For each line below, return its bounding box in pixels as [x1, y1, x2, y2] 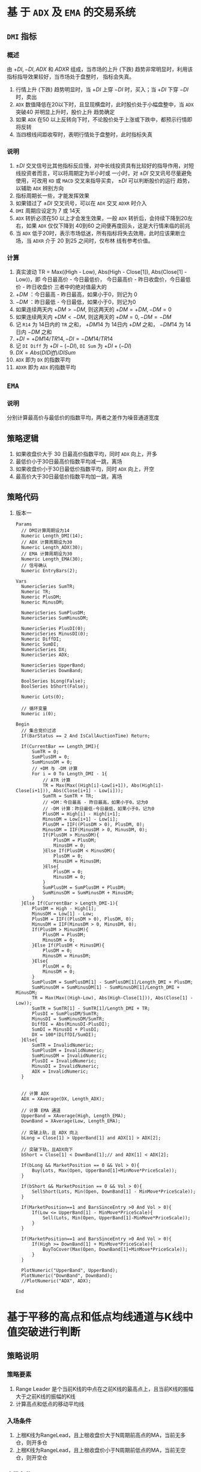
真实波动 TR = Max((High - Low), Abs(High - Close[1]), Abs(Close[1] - [15, 268, 187, 276]
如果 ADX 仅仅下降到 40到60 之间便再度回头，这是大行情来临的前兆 [26, 222, 191, 229]
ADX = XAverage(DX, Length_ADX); [21, 1095, 105, 1102]
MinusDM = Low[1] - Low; [31, 910, 94, 916]
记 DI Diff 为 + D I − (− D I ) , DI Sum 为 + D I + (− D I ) [15, 342, 132, 350]
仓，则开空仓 [15, 1454, 47, 1461]
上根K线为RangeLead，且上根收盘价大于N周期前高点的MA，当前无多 [15, 1431, 186, 1438]
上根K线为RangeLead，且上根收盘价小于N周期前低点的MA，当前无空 [15, 1446, 186, 1453]
